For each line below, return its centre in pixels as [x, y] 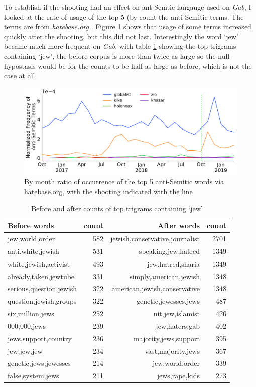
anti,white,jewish [33, 251]
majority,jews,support [166, 338]
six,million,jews [31, 313]
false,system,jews [33, 376]
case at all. [21, 76]
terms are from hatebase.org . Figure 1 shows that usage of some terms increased [128, 26]
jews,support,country [40, 338]
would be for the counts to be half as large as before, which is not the [145, 66]
